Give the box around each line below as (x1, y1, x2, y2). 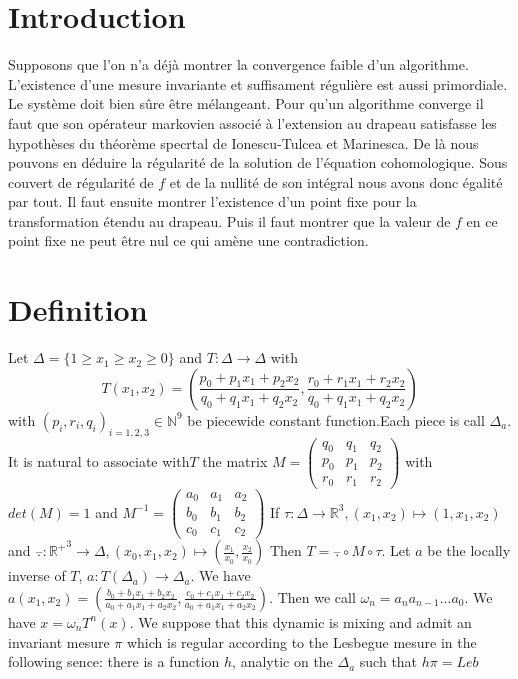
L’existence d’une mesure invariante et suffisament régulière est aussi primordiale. (8, 73, 508, 94)
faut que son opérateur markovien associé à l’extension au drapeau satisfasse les (8, 112, 497, 133)
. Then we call (269, 586, 356, 607)
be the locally (427, 540, 511, 561)
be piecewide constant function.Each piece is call (187, 409, 485, 430)
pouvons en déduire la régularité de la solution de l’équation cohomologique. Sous (8, 152, 508, 173)
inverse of (8, 565, 66, 586)
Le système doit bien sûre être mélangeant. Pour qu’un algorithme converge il (8, 93, 484, 114)
